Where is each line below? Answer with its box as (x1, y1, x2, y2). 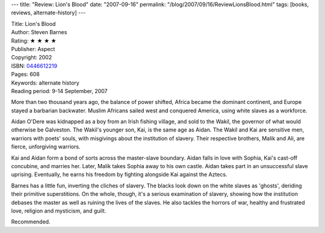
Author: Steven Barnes (11, 29, 67, 36)
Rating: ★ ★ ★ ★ (11, 37, 57, 44)
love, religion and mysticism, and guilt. (11, 207, 107, 214)
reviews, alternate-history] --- (11, 9, 86, 16)
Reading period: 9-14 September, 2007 (11, 87, 108, 94)
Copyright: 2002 (11, 54, 52, 61)
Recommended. (11, 218, 51, 225)
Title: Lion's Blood (11, 20, 56, 27)
